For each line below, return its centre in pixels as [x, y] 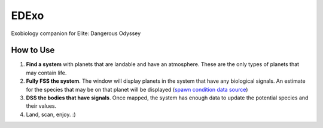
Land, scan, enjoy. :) [51, 114]
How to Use [33, 50]
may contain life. [46, 73]
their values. [41, 106]
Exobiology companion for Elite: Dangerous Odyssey [76, 33]
